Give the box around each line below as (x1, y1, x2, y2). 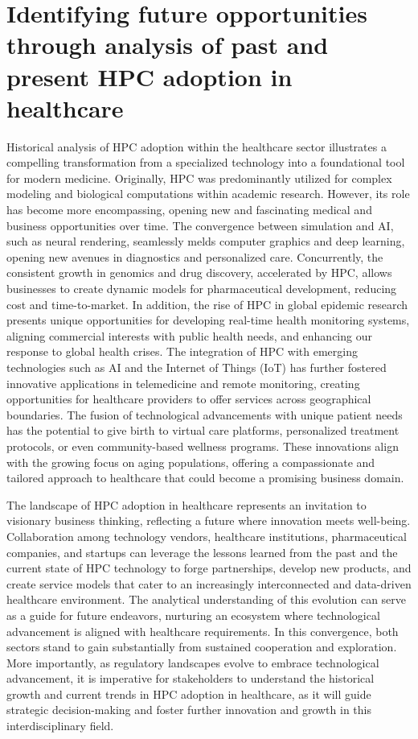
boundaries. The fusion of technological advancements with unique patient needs (6, 406, 403, 423)
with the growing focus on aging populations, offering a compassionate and (6, 453, 375, 470)
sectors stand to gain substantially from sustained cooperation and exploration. (6, 638, 397, 655)
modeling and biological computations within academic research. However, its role (6, 185, 410, 202)
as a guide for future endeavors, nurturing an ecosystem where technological (6, 606, 380, 623)
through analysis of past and (6, 28, 329, 61)
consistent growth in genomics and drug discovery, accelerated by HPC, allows (6, 264, 392, 281)
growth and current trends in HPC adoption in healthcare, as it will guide (6, 685, 371, 702)
